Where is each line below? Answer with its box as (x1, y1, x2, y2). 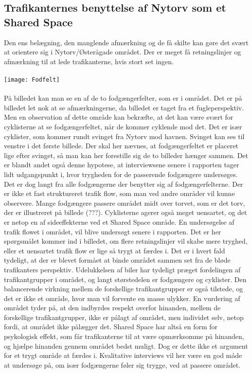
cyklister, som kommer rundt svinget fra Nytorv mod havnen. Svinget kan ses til (4, 131, 245, 141)
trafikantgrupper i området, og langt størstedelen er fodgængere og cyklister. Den (4, 274, 247, 284)
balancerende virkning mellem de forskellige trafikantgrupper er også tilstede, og (4, 284, 243, 294)
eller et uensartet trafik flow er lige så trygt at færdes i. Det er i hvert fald (4, 245, 225, 255)
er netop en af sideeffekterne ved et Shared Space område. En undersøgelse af (4, 216, 234, 227)
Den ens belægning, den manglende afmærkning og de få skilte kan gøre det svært (4, 37, 249, 47)
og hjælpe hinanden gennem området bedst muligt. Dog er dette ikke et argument (4, 340, 248, 351)
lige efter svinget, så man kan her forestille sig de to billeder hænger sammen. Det (4, 150, 249, 160)
